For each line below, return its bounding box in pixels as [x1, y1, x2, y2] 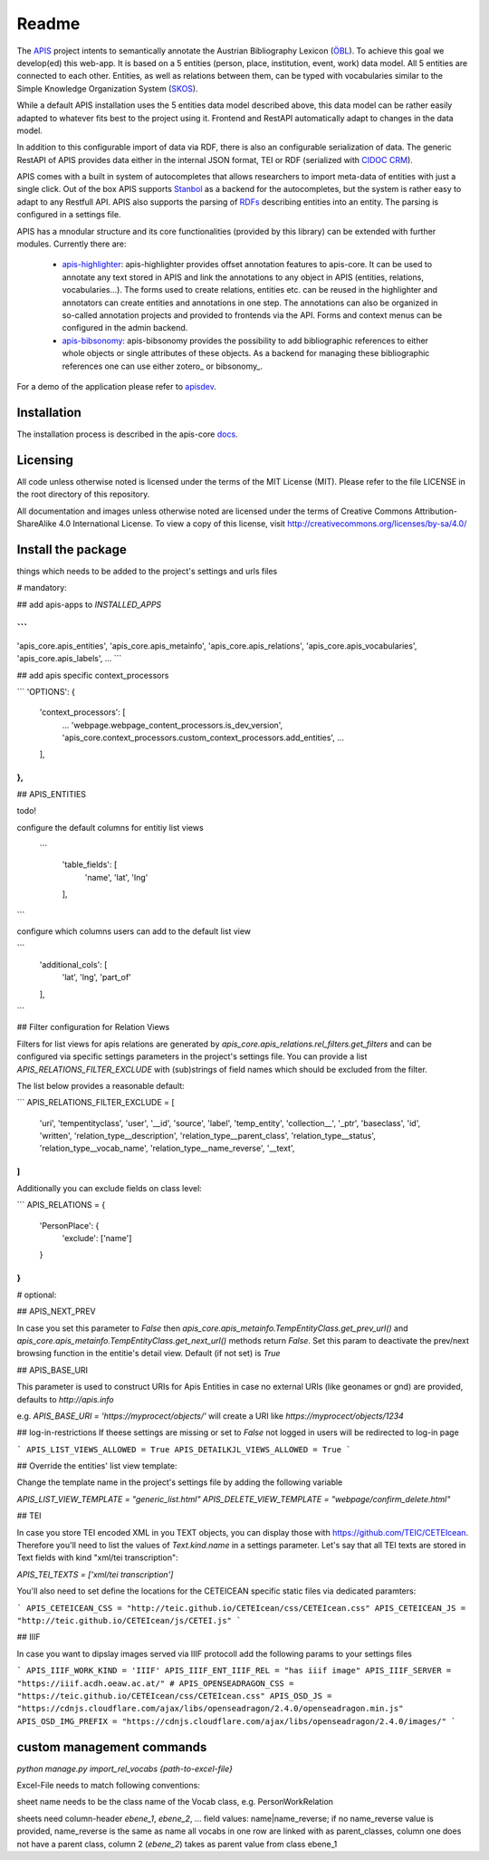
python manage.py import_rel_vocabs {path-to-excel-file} [16, 1763, 233, 1774]
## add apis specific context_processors [16, 670, 169, 680]
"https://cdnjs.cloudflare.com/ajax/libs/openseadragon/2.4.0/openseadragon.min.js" [16, 1703, 404, 1714]
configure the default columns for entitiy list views [16, 822, 204, 833]
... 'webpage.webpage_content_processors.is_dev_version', [62, 719, 283, 730]
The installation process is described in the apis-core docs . [16, 429, 239, 439]
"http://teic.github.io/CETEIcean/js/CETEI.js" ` [16, 1615, 242, 1625]
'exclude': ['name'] [62, 1233, 132, 1244]
